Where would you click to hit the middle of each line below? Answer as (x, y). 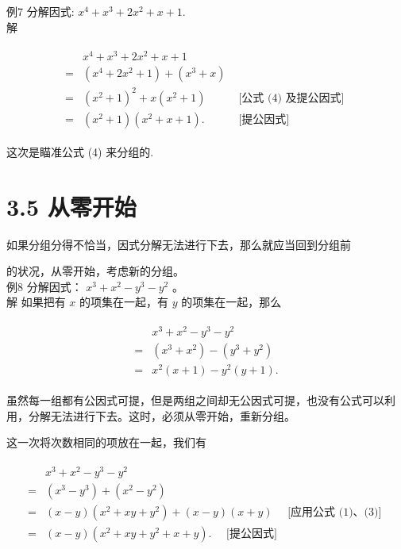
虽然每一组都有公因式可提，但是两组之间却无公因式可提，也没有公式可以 (195, 400)
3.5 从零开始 (71, 206)
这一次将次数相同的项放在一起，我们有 (106, 442)
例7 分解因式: (40, 11)
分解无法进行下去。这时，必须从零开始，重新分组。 (162, 415)
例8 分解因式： (44, 286)
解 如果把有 (36, 302)
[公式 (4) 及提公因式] (291, 98)
